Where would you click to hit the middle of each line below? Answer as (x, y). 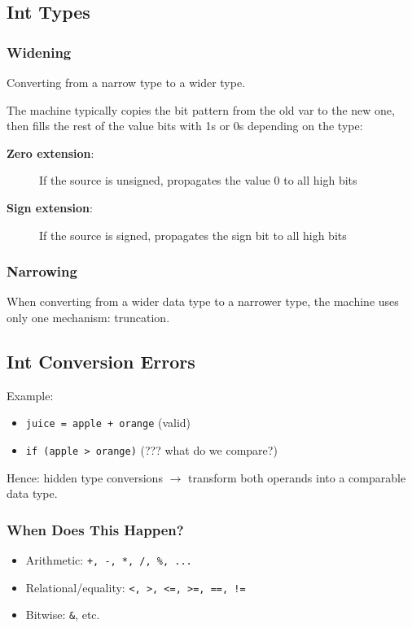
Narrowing (42, 271)
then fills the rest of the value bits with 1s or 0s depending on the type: (185, 126)
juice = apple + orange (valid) (108, 423)
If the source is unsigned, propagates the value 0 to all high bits (198, 180)
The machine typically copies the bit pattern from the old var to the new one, (201, 109)
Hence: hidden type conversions (85, 477)
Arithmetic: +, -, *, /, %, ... (109, 560)
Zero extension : (50, 153)
